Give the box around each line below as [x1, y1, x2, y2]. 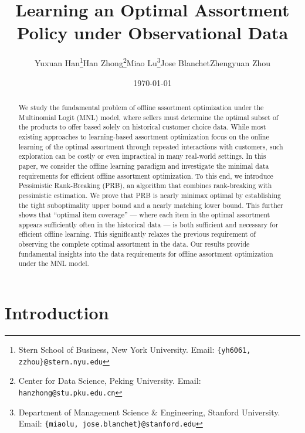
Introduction [5, 301, 109, 325]
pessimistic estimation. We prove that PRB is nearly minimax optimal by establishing [18, 190, 282, 200]
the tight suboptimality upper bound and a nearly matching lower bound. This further [18, 200, 283, 210]
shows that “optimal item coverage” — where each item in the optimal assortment [18, 210, 270, 220]
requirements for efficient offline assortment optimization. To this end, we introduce [18, 171, 273, 180]
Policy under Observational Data [16, 21, 289, 45]
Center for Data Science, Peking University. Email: [18, 374, 201, 387]
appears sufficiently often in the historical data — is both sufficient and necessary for [18, 219, 279, 229]
